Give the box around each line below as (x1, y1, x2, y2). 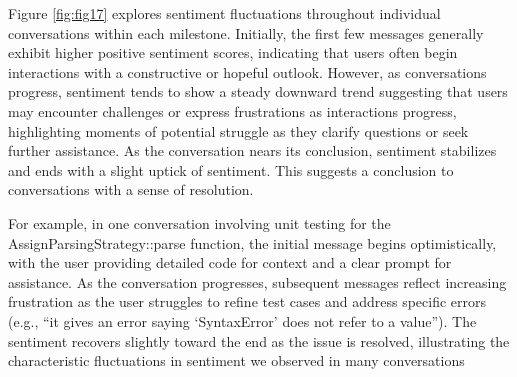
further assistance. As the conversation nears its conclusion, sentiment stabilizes (8, 140, 497, 161)
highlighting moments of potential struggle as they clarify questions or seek (8, 120, 469, 141)
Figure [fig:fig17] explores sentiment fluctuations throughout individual (8, 3, 441, 23)
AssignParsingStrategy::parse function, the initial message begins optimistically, (8, 232, 497, 253)
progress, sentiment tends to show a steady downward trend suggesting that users (8, 81, 508, 102)
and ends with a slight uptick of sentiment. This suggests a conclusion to (8, 159, 454, 180)
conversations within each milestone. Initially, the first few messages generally (8, 22, 484, 43)
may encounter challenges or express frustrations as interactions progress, (8, 100, 457, 121)
